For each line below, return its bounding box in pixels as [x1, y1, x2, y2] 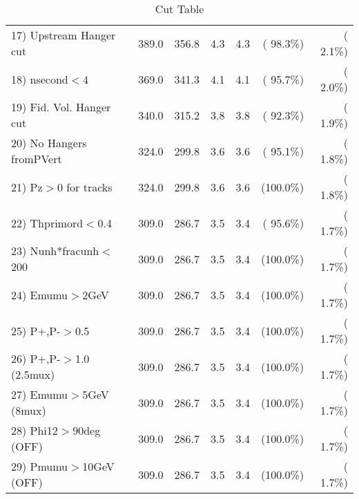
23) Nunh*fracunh [11, 243, 99, 258]
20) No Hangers [11, 135, 87, 151]
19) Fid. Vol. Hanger [11, 99, 111, 115]
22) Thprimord [11, 214, 84, 231]
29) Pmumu [11, 458, 68, 474]
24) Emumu [11, 286, 68, 303]
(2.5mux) [11, 366, 55, 382]
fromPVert [11, 151, 62, 167]
